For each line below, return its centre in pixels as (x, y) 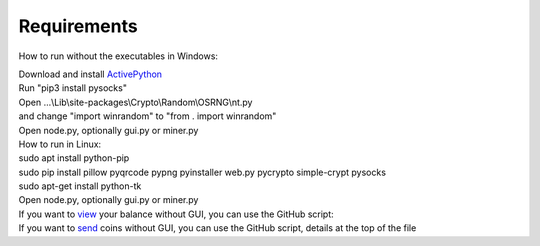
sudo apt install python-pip (74, 158)
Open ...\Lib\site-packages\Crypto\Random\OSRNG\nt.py (135, 102)
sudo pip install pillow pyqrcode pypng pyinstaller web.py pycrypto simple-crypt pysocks (202, 172)
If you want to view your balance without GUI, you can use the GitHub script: (176, 214)
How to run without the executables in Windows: (118, 56)
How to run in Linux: (60, 144)
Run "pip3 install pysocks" (72, 88)
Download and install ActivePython (90, 74)
